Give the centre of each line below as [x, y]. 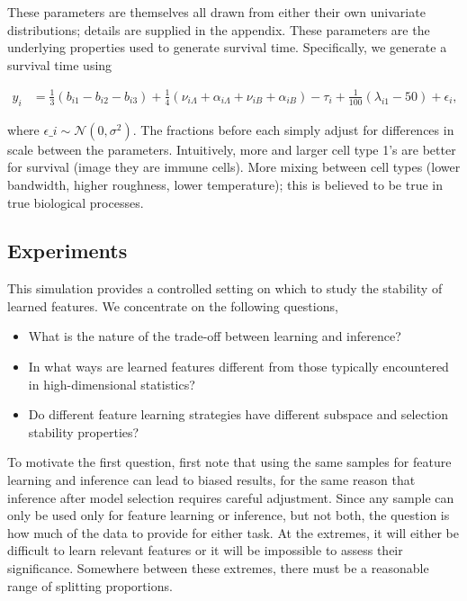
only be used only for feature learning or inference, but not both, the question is [229, 515]
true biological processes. [76, 202]
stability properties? [84, 431]
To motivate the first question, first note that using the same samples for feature [229, 462]
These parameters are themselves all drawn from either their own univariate [216, 12]
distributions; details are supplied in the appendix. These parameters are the [219, 29]
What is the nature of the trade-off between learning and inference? [215, 336]
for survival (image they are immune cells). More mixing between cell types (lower [234, 167]
